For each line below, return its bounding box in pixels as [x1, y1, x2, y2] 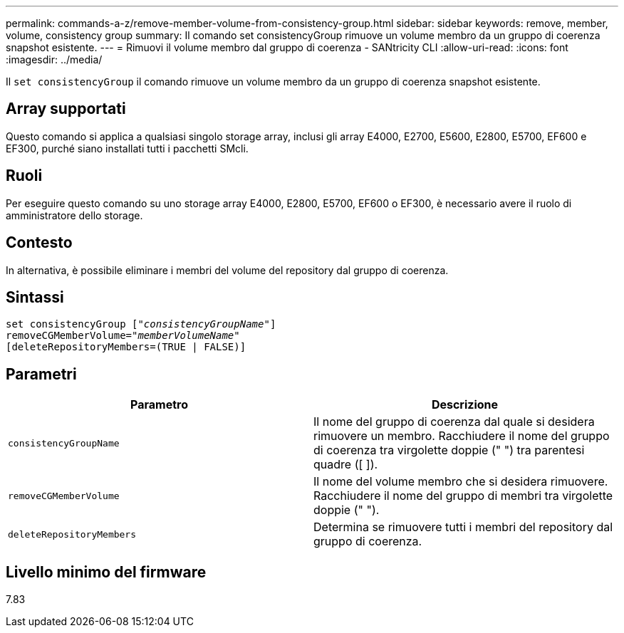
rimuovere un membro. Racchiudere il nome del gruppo [313, 429, 610, 444]
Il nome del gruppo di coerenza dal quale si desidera [313, 414, 595, 429]
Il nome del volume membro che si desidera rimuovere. [313, 474, 608, 489]
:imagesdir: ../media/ [6, 53, 103, 66]
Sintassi [6, 288, 64, 306]
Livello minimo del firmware [6, 563, 207, 581]
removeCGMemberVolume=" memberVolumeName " [6, 330, 240, 342]
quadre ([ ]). [313, 457, 378, 472]
